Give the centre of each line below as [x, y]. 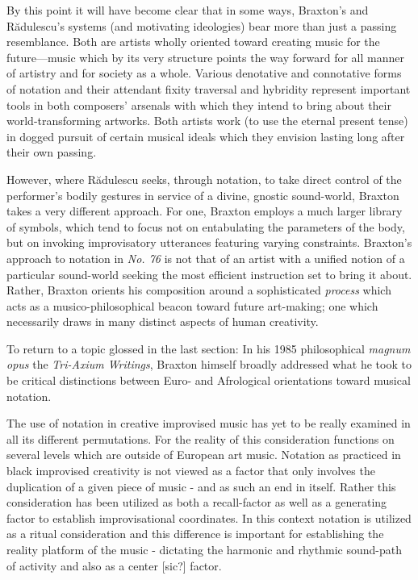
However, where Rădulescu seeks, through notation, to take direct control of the [204, 179]
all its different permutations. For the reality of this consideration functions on [201, 438]
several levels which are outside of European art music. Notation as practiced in [204, 455]
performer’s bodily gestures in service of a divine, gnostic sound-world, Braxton [203, 195]
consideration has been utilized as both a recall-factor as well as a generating [197, 502]
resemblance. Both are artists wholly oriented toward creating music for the [193, 42]
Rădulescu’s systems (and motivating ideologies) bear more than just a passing [202, 25]
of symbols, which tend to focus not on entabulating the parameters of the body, [206, 226]
